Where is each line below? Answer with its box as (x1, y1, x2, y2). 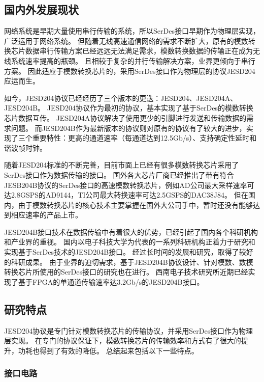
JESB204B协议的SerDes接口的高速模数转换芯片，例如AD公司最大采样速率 (4, 179, 247, 190)
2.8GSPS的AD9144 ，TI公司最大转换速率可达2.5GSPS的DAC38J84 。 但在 (11, 189, 248, 200)
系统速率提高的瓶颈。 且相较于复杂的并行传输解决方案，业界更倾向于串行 (11, 55, 255, 66)
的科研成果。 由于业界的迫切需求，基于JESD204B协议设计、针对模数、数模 (4, 256, 253, 267)
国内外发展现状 (4, 2, 79, 17)
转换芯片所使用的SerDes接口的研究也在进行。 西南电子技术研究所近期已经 (4, 266, 248, 277)
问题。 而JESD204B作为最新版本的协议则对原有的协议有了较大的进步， (11, 122, 246, 133)
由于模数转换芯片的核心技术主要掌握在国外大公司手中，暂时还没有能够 (18, 199, 253, 210)
